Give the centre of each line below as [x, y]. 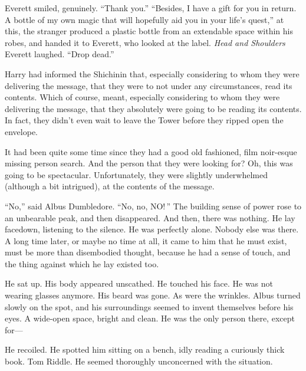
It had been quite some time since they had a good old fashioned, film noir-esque [151, 151]
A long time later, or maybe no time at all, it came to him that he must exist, [146, 240]
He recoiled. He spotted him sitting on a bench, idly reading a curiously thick [145, 349]
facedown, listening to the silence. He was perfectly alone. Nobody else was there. [152, 229]
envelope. [21, 131]
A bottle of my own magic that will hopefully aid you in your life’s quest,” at [144, 19]
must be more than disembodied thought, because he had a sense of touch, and [148, 252]
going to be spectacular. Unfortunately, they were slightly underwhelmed [136, 174]
